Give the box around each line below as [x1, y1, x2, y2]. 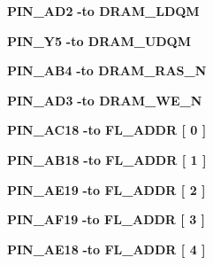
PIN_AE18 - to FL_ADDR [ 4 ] [7, 239, 206, 258]
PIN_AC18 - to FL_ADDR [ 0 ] [7, 121, 207, 139]
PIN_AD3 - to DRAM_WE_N [7, 90, 202, 109]
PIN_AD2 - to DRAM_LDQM [7, 2, 200, 19]
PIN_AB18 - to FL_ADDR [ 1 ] [7, 150, 207, 168]
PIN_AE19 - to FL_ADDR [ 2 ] [7, 180, 206, 199]
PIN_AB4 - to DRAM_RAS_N [7, 61, 207, 80]
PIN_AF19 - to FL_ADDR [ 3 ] [7, 210, 206, 229]
